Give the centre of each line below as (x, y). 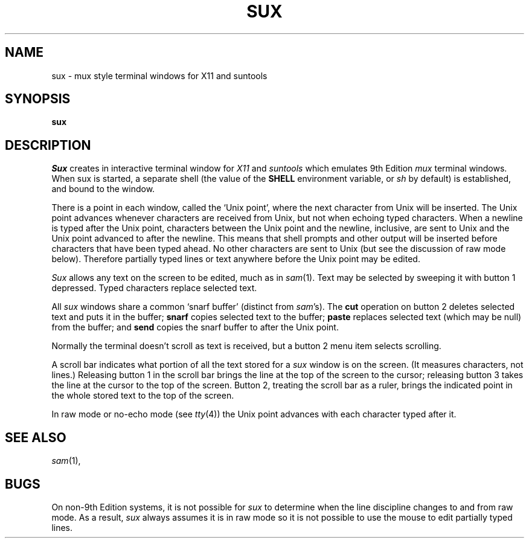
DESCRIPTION (48, 145)
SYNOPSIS (38, 99)
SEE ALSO (36, 437)
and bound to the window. (103, 189)
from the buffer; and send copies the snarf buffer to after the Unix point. (195, 327)
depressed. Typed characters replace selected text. (154, 288)
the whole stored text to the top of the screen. (143, 396)
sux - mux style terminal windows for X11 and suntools (159, 76)
